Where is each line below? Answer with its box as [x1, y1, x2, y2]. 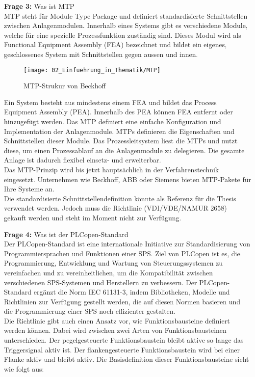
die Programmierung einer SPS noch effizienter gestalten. [4, 306, 176, 316]
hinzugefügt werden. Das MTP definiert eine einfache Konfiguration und [4, 116, 221, 126]
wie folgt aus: [4, 363, 44, 374]
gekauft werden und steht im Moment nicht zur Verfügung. [4, 212, 181, 222]
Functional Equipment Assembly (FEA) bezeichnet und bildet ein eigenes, [4, 39, 227, 50]
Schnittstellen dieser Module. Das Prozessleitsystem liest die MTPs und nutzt [4, 135, 238, 146]
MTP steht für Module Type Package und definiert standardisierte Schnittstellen [4, 10, 248, 21]
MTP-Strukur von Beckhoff [24, 81, 106, 91]
